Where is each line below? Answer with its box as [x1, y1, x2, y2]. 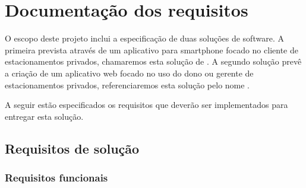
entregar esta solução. [5, 110, 84, 122]
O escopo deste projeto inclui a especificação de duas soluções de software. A [5, 32, 284, 44]
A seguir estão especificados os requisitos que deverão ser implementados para [5, 98, 288, 111]
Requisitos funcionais [5, 170, 108, 184]
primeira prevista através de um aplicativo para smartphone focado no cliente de [5, 43, 298, 56]
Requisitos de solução [5, 139, 140, 157]
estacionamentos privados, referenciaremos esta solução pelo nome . [5, 78, 250, 91]
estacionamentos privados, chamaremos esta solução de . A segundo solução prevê [5, 55, 302, 68]
